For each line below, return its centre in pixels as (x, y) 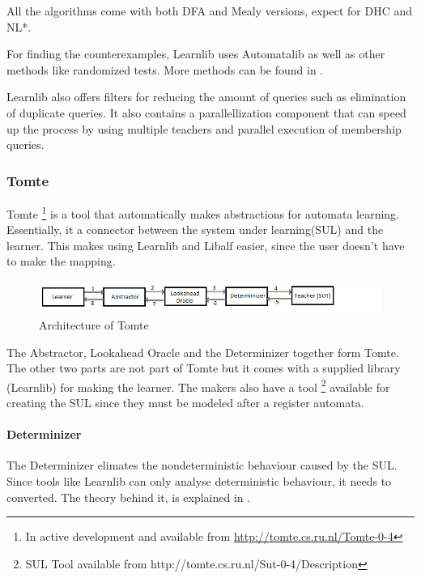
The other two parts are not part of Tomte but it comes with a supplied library (204, 368)
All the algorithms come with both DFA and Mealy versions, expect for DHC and (210, 11)
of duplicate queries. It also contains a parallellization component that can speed (206, 112)
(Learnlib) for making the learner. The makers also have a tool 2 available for (198, 385)
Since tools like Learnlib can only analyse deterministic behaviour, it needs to (199, 481)
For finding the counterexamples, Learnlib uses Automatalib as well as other (196, 54)
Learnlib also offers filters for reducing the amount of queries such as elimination (206, 97)
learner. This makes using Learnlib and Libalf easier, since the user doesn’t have (206, 245)
